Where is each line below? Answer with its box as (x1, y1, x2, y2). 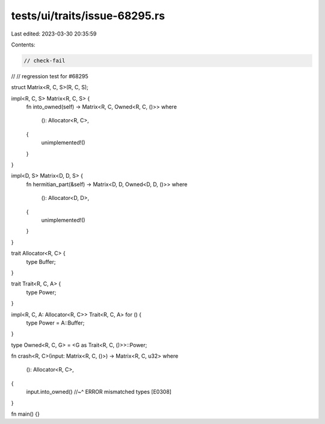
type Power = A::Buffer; (26, 319, 85, 326)
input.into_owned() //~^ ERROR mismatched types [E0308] (26, 388, 172, 396)
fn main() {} (11, 410, 40, 418)
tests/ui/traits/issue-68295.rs (11, 9, 166, 22)
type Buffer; (26, 258, 56, 265)
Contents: (11, 41, 36, 48)
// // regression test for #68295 (11, 72, 88, 79)
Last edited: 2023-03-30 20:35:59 (11, 30, 97, 37)
